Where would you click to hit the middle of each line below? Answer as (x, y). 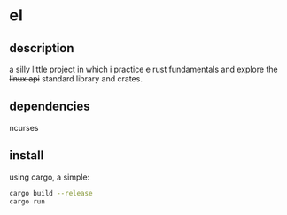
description (42, 48)
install (27, 156)
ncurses (24, 127)
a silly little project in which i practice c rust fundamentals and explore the (143, 69)
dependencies (50, 107)
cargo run (27, 201)
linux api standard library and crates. (76, 79)
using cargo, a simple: (50, 177)
